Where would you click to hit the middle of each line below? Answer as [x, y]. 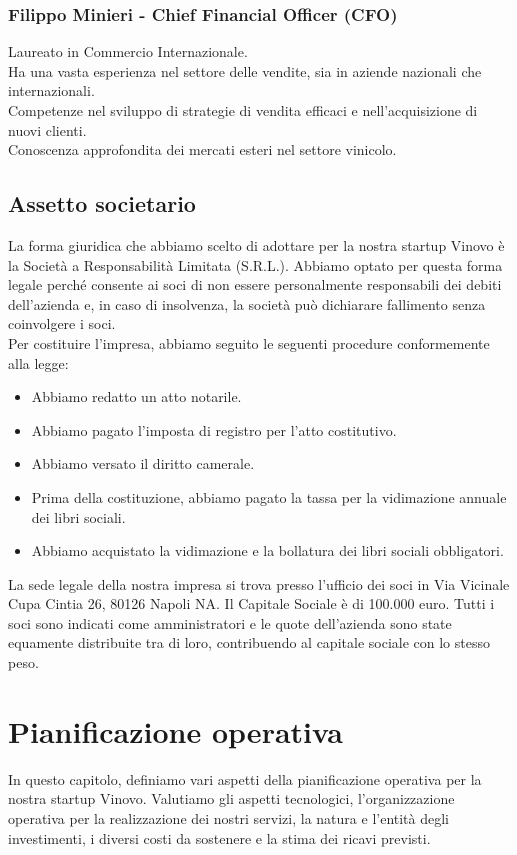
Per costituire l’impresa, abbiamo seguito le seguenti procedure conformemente [249, 342]
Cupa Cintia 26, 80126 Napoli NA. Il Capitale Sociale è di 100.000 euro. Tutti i [251, 603]
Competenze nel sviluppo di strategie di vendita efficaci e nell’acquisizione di [243, 110]
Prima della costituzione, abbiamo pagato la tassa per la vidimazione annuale [269, 496]
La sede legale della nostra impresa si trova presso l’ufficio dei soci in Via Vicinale [259, 583]
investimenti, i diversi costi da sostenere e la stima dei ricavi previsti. [219, 837]
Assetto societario [102, 203]
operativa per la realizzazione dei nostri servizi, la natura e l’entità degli [228, 817]
